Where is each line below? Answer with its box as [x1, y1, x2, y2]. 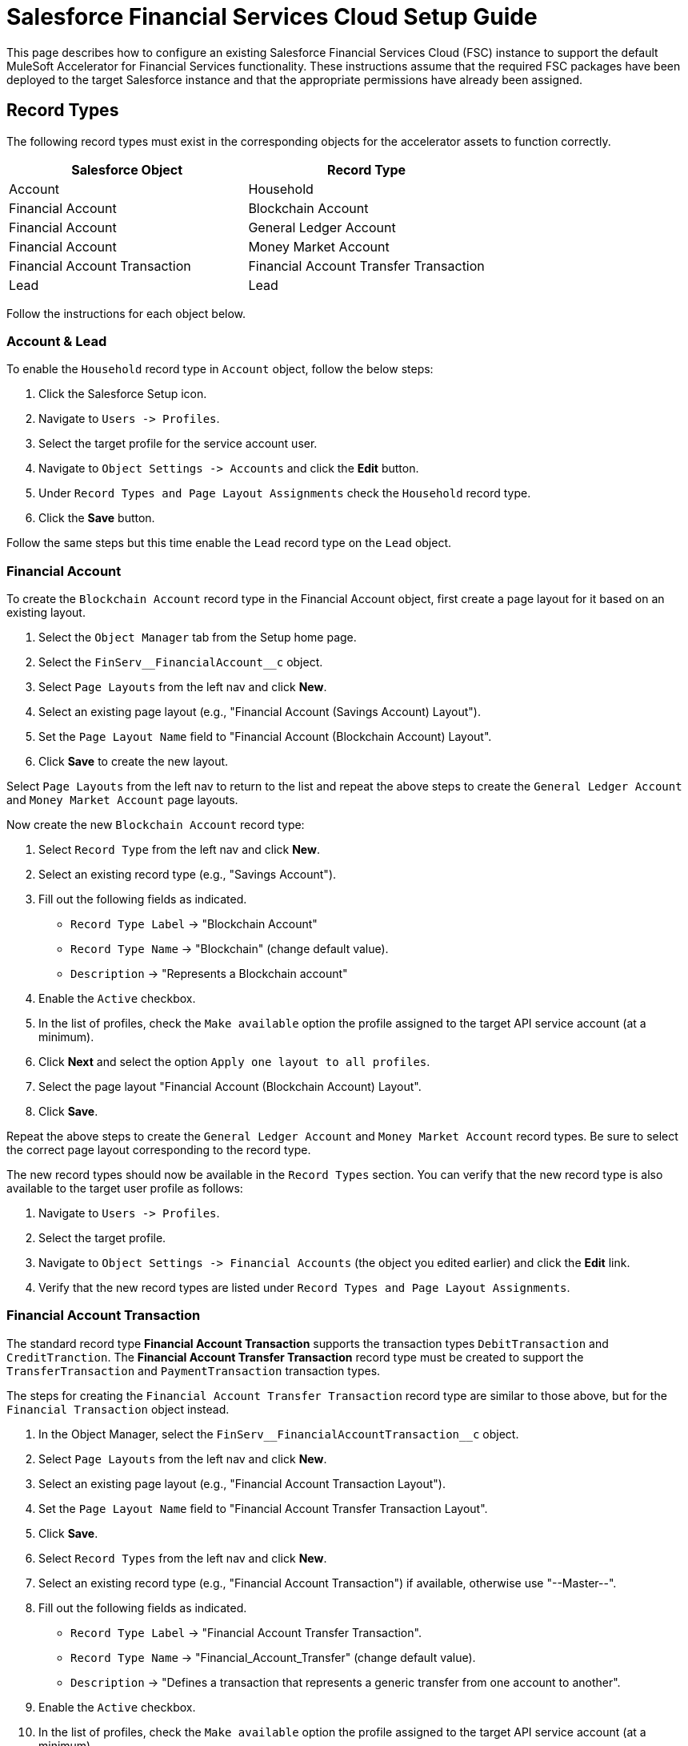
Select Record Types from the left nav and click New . [38, 1551, 327, 1565]
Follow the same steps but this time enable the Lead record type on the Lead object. [6, 536, 452, 550]
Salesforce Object [71, 161, 183, 178]
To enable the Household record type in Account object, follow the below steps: [6, 362, 434, 376]
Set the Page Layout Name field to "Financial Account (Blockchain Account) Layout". [38, 730, 492, 744]
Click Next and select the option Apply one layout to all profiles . [38, 1055, 430, 1069]
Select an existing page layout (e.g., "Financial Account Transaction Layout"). [38, 1476, 446, 1491]
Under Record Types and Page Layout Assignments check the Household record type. [38, 486, 531, 501]
